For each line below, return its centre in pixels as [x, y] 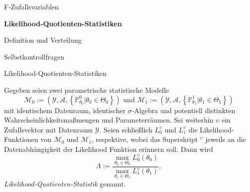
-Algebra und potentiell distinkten [184, 110]
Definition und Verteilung [43, 40]
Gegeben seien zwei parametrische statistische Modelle [87, 90]
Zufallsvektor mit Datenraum [48, 129]
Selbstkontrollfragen [34, 56]
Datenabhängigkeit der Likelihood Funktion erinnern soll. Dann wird [109, 149]
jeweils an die [226, 139]
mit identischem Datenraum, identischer [65, 110]
